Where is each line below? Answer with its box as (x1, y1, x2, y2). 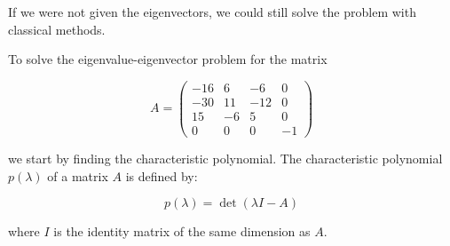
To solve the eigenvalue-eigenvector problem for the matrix (8, 50, 328, 68)
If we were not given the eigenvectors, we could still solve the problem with (8, 3, 416, 20)
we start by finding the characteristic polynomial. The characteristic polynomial (8, 148, 443, 167)
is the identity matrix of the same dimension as (53, 222, 311, 241)
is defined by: (125, 166, 198, 185)
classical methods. (8, 20, 106, 38)
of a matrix (47, 166, 108, 185)
